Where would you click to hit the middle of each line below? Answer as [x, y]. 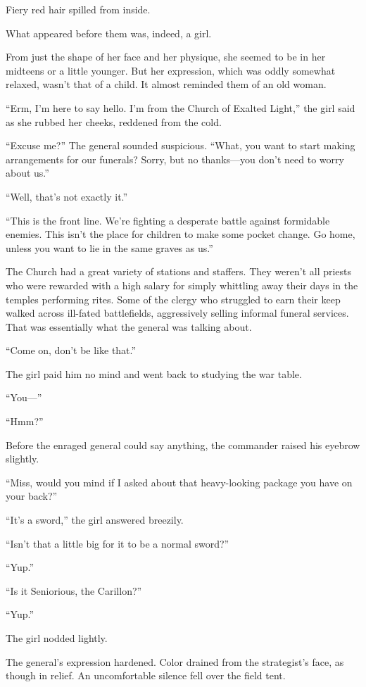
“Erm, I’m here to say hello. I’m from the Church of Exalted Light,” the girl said [181, 107]
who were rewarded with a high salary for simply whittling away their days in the [182, 285]
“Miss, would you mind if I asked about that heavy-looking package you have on [179, 482]
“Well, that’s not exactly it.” [67, 196]
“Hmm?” [25, 421]
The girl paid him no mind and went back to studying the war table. [154, 373]
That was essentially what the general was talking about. [129, 326]
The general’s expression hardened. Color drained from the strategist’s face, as [175, 661]
